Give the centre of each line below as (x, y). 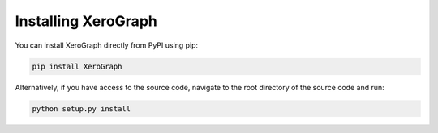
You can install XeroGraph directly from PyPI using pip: (107, 45)
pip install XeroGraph (77, 66)
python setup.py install (82, 108)
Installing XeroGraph (86, 21)
